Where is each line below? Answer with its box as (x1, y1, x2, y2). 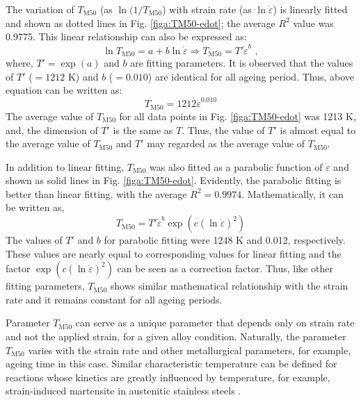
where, (6, 55, 33, 69)
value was (293, 15, 334, 30)
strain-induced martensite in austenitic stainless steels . (6, 383, 241, 398)
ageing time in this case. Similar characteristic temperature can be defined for (6, 356, 337, 371)
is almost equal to (280, 122, 356, 137)
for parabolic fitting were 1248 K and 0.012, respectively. (104, 233, 346, 247)
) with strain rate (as (162, 2, 252, 16)
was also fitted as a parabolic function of (150, 159, 323, 174)
